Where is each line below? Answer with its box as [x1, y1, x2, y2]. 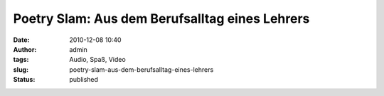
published [69, 75, 99, 84]
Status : [13, 75, 36, 84]
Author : [13, 45, 37, 53]
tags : [13, 55, 29, 64]
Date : [13, 36, 30, 44]
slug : [13, 65, 28, 74]
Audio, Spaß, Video [69, 55, 126, 64]
